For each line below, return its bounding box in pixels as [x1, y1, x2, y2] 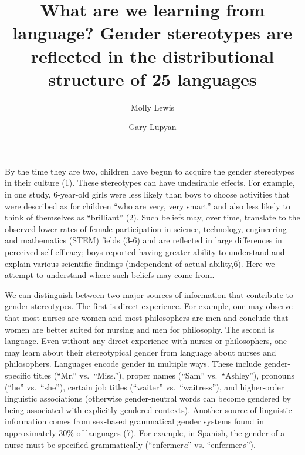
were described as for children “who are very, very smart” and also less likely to [5, 199, 290, 212]
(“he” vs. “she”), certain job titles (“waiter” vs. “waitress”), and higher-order [5, 380, 284, 393]
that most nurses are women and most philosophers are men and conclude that [5, 312, 289, 323]
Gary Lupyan [128, 121, 177, 133]
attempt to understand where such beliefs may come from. [5, 269, 215, 281]
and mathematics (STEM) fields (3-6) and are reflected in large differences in [5, 234, 282, 246]
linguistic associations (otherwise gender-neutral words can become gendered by [5, 392, 291, 404]
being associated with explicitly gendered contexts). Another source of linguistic [5, 403, 292, 416]
